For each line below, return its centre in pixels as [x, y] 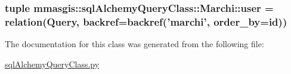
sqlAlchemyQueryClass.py [52, 64]
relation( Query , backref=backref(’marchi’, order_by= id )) [146, 21]
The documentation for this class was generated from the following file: [134, 44]
